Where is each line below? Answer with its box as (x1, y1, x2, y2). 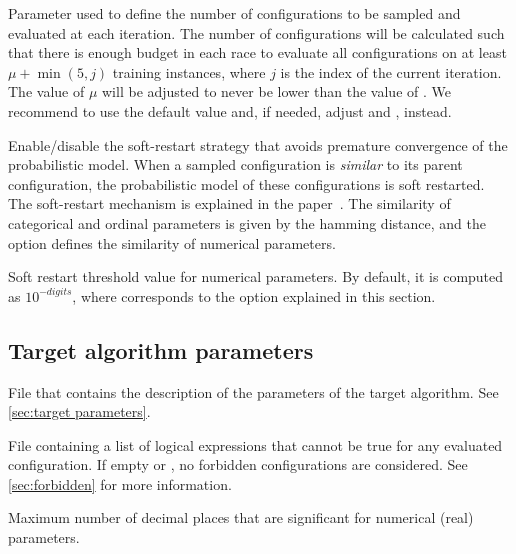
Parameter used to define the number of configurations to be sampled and (8, 3, 461, 23)
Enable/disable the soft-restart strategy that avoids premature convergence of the (8, 134, 508, 155)
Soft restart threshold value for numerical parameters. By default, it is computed (8, 266, 504, 287)
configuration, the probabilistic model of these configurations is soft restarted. (8, 173, 485, 194)
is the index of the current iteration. (280, 61, 502, 82)
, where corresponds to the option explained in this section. (72, 285, 436, 306)
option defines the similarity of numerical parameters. (8, 232, 336, 253)
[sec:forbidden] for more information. (8, 473, 232, 494)
